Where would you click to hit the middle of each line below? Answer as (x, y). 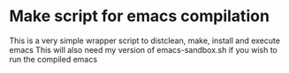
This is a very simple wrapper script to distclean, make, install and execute (145, 40)
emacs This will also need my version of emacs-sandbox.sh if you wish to (144, 49)
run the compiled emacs (53, 59)
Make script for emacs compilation (139, 16)
